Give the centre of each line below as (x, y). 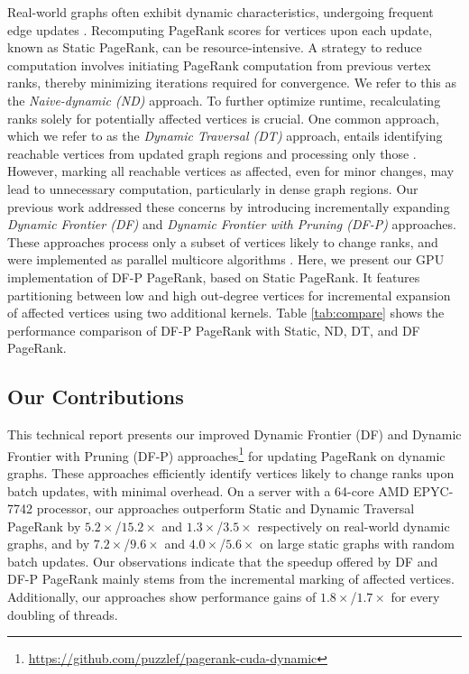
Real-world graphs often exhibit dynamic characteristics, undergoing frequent (221, 12)
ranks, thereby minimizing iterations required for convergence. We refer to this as (232, 83)
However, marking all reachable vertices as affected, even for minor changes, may (231, 171)
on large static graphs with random (357, 544)
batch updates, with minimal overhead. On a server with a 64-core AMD (208, 490)
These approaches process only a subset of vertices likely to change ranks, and (223, 241)
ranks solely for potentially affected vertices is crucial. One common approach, (223, 118)
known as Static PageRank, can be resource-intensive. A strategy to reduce (215, 47)
